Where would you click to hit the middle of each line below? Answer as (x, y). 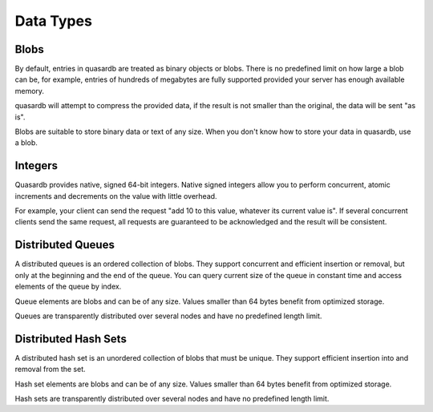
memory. (29, 91)
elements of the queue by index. (68, 287)
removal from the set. (50, 370)
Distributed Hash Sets (71, 339)
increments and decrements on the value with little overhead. (116, 196)
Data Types (53, 21)
